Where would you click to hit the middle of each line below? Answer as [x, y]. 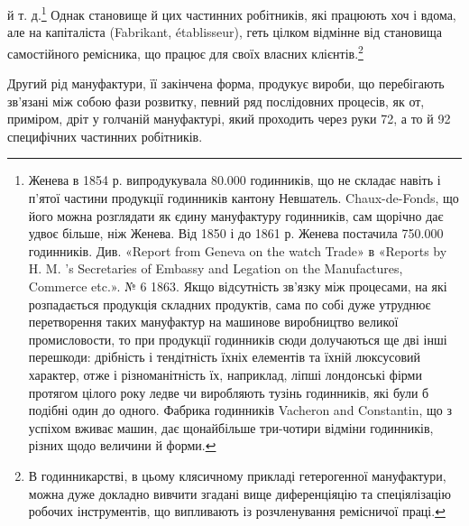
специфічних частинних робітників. [105, 136]
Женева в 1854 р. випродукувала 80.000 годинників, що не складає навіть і [234, 180]
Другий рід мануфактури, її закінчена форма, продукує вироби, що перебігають [226, 83]
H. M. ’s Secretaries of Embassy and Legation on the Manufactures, [216, 268]
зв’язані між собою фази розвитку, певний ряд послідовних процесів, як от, [216, 101]
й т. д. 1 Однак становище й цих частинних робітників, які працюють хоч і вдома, [232, 13]
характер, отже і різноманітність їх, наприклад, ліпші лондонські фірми [225, 374]
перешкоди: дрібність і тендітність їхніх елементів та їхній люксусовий [225, 357]
